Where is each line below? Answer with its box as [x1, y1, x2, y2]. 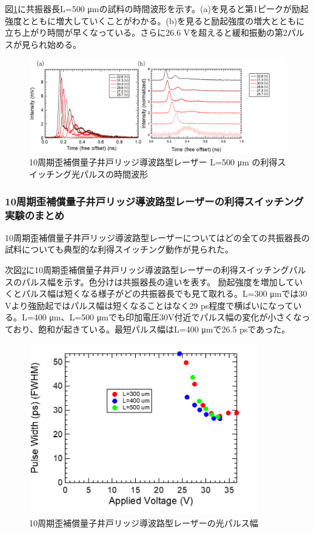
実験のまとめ [5, 207, 65, 222]
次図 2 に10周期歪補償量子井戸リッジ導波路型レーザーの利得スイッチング [5, 263, 289, 276]
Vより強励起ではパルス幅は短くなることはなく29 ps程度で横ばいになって [5, 299, 293, 311]
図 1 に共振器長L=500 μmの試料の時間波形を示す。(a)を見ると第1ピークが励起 [5, 2, 309, 15]
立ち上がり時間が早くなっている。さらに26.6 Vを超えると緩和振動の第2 [5, 26, 287, 39]
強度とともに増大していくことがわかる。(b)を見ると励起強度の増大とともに [5, 14, 305, 27]
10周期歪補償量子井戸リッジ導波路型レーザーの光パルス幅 [29, 516, 258, 529]
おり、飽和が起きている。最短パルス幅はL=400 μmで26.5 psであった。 [13, 322, 290, 335]
